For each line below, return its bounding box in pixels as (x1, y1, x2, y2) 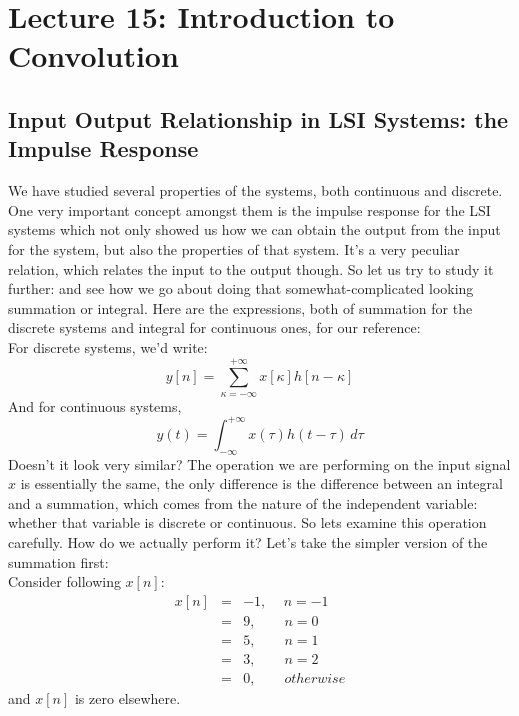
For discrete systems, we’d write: (8, 336, 208, 357)
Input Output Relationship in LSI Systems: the (8, 103, 509, 134)
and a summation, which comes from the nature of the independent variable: (8, 492, 478, 513)
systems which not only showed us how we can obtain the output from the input (8, 219, 501, 240)
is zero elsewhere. (74, 687, 181, 708)
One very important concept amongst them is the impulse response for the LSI (8, 199, 491, 220)
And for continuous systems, (8, 395, 182, 416)
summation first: (8, 551, 109, 572)
